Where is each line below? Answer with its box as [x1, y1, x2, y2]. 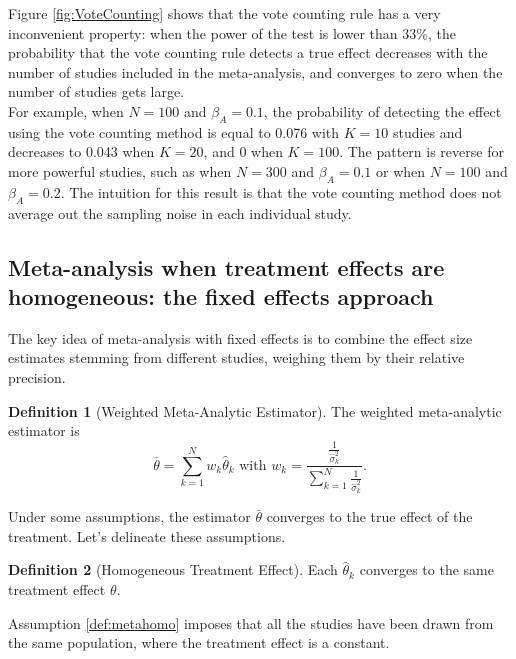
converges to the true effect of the [266, 506, 473, 527]
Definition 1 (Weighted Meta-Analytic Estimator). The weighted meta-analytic [8, 400, 502, 421]
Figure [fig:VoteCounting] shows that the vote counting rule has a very [8, 3, 441, 23]
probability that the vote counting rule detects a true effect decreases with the [8, 42, 488, 63]
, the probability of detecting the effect [263, 100, 502, 121]
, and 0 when [203, 141, 283, 162]
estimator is [8, 420, 80, 441]
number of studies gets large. [8, 81, 185, 102]
